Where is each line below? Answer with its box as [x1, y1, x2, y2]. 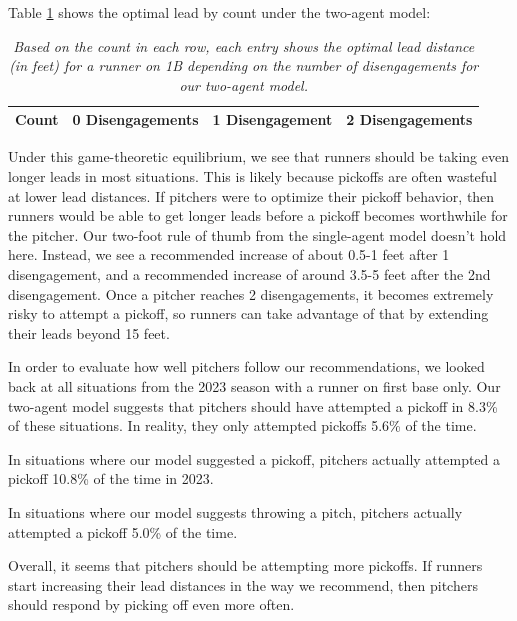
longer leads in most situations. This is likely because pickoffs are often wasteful [8, 166, 497, 187]
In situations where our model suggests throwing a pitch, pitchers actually [8, 501, 463, 522]
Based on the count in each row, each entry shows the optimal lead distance [13, 35, 475, 56]
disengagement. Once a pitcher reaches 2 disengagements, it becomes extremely [8, 283, 494, 304]
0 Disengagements [72, 109, 199, 130]
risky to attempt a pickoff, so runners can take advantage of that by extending [8, 303, 489, 324]
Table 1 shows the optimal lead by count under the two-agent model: [8, 2, 431, 22]
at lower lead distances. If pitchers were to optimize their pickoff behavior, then [8, 185, 495, 206]
